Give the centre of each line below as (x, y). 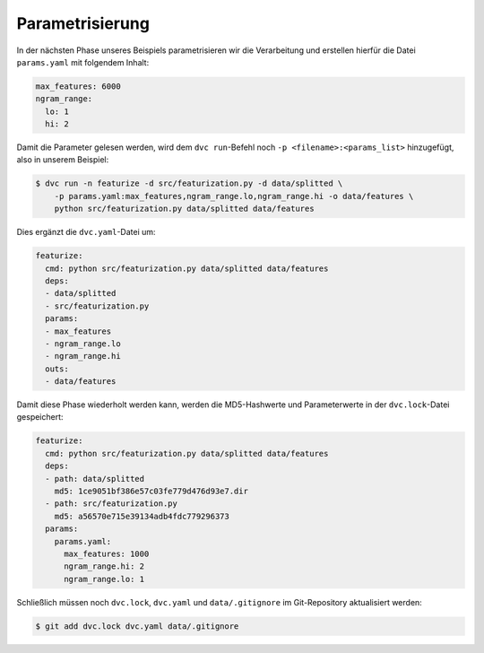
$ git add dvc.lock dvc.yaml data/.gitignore (137, 626)
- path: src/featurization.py (112, 504)
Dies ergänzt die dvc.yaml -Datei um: (86, 232)
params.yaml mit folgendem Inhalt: (83, 62)
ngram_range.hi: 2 (104, 566)
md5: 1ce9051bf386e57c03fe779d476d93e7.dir (151, 492)
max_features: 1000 (107, 553)
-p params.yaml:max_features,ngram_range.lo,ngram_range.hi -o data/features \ (234, 196)
